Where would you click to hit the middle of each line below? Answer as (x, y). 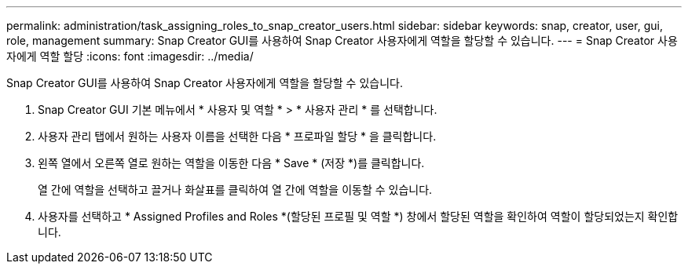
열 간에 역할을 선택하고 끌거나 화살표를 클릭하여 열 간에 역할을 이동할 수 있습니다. (235, 190)
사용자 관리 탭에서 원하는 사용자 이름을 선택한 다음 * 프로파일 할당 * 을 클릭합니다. (237, 136)
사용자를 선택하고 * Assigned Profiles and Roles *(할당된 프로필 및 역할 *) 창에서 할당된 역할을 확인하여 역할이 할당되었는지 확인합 (358, 216)
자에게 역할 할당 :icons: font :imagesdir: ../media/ (130, 56)
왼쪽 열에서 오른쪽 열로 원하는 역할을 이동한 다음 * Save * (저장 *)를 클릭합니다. (231, 163)
